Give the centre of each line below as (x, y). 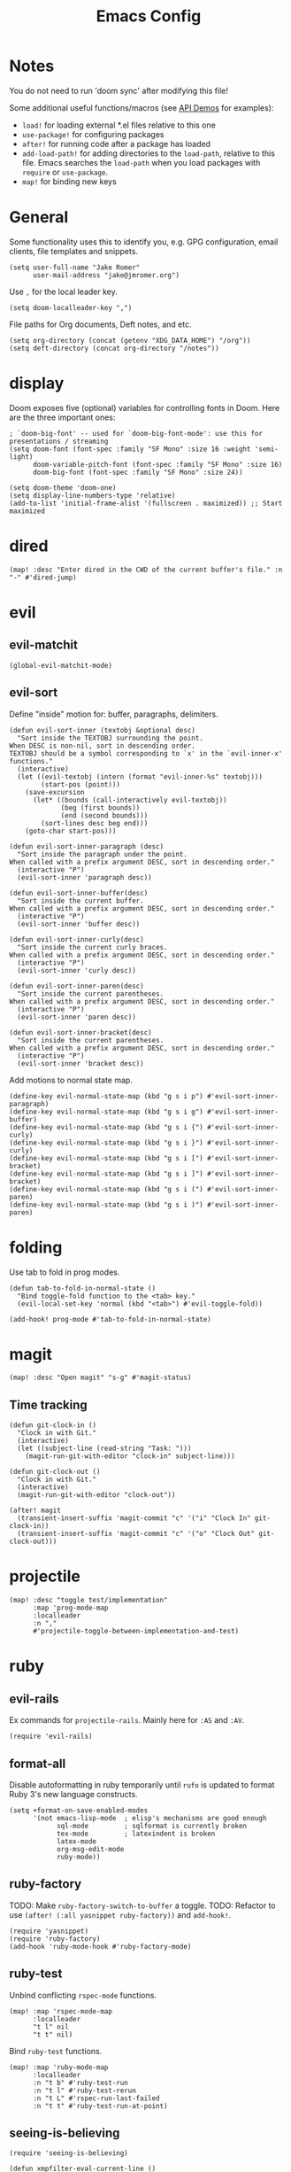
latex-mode (77, 1842)
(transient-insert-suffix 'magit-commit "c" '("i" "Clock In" (134, 1518)
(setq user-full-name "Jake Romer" (75, 268)
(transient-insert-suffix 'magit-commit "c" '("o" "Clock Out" (136, 1534)
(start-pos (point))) (81, 784)
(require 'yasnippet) (49, 1931)
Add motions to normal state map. (71, 1080)
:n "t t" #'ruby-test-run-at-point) (100, 2106)
